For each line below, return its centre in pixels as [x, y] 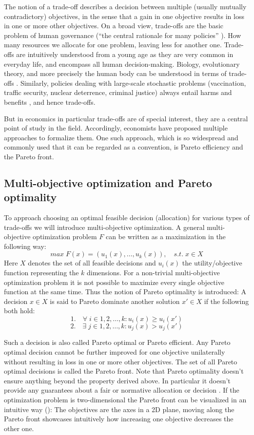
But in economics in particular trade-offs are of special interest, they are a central [126, 118]
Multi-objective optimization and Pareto [108, 182]
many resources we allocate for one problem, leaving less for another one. [113, 45]
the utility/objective [212, 263]
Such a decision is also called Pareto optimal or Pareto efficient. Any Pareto [117, 342]
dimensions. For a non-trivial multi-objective [153, 273]
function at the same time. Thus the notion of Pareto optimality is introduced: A [125, 292]
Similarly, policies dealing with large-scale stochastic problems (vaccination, [133, 83]
